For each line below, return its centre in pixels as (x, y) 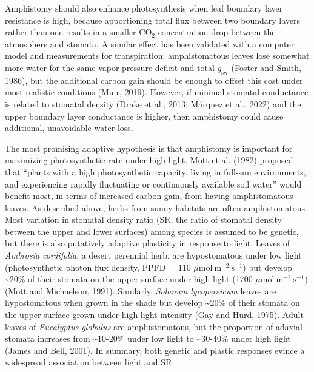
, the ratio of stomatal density (226, 219)
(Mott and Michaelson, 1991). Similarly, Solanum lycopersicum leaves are (141, 290)
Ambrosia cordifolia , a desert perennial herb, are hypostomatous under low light (153, 255)
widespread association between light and (82, 362)
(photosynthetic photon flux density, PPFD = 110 (98, 267)
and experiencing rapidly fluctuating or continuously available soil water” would (153, 184)
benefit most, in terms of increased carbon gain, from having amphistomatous (149, 196)
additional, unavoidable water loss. (69, 128)
